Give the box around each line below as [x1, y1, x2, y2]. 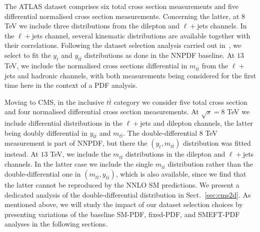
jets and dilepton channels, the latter [140, 118, 253, 128]
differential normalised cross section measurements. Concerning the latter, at [4, 10, 239, 21]
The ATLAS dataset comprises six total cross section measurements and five [4, 1, 238, 11]
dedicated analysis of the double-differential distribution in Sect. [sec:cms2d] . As [4, 189, 251, 200]
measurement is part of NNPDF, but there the [4, 138, 147, 148]
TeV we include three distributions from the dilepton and [4, 20, 179, 31]
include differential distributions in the [4, 118, 122, 128]
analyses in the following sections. [4, 219, 108, 229]
